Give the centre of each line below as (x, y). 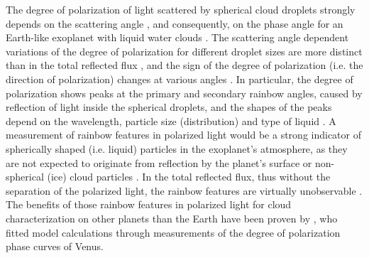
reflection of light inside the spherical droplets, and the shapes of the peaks (169, 107)
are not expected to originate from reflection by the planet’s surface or (159, 162)
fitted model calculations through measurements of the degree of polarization (173, 232)
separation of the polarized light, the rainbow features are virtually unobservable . (184, 190)
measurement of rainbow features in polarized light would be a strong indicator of (183, 135)
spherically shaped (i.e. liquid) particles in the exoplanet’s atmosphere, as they (177, 148)
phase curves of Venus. (55, 246)
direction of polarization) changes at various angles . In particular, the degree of (180, 79)
